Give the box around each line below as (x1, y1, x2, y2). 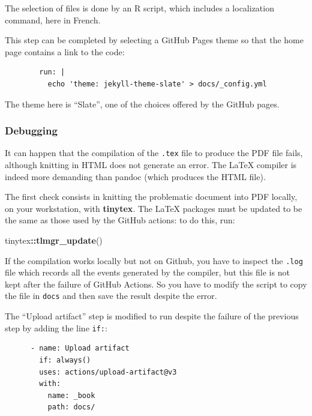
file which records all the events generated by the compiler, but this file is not (5, 266, 290, 279)
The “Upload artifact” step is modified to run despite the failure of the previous (5, 310, 299, 322)
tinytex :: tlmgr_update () (5, 234, 103, 246)
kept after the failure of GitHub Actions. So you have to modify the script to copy (5, 277, 307, 290)
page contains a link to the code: (5, 45, 125, 58)
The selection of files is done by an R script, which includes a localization (5, 2, 274, 14)
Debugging (5, 123, 58, 138)
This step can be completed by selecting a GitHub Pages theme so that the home (5, 34, 304, 46)
